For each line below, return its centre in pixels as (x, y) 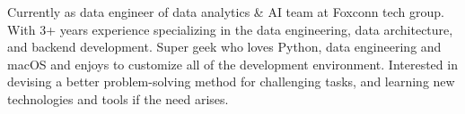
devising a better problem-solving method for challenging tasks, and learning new (231, 81)
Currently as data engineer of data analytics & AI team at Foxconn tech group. (226, 12)
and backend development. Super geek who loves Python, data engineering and (224, 47)
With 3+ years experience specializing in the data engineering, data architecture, (230, 29)
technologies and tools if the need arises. (118, 98)
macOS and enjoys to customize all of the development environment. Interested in (232, 64)
